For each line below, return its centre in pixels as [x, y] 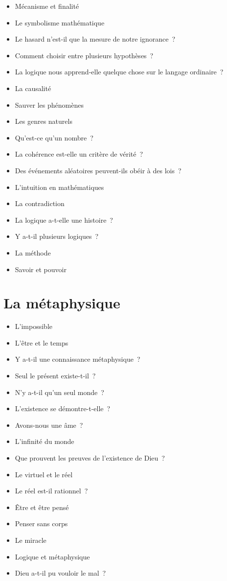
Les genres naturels [44, 121]
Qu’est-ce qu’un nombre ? [54, 137]
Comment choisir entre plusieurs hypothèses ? [84, 55]
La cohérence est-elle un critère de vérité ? [79, 154]
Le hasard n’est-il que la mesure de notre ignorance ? [95, 39]
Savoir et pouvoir [41, 269]
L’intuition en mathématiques [59, 187]
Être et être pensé [42, 507]
